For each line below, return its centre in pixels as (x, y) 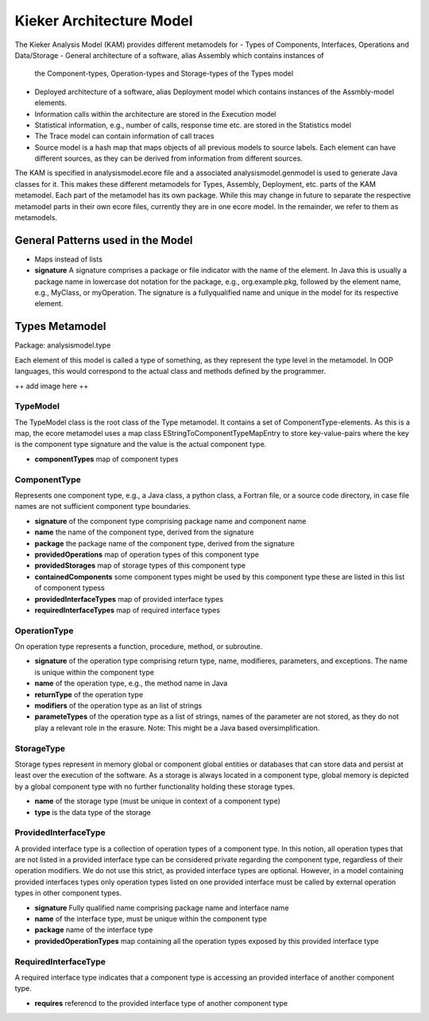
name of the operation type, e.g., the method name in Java (131, 683)
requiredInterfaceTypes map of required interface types (128, 610)
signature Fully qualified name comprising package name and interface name (162, 907)
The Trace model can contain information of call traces (124, 136)
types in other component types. (68, 893)
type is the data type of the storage (93, 812)
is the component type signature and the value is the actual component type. (141, 445)
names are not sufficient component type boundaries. (102, 507)
